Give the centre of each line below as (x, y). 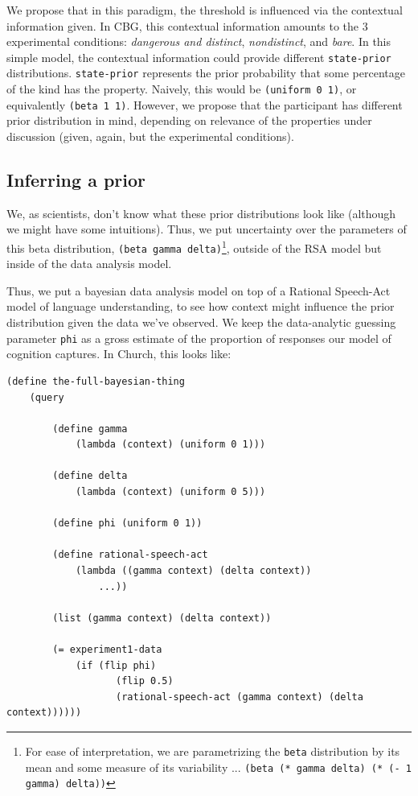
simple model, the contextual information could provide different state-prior (199, 57)
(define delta (90, 476)
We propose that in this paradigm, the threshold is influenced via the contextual (205, 10)
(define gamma (90, 429)
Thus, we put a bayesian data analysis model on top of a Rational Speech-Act (199, 290)
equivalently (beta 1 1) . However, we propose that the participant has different (205, 104)
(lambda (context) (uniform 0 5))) (170, 492)
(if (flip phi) (116, 665)
